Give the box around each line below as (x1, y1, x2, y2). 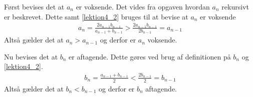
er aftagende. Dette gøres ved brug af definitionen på (69, 51, 231, 61)
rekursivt (221, 1, 249, 11)
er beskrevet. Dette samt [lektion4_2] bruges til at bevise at (4, 11, 188, 21)
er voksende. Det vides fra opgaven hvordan (76, 1, 210, 11)
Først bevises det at (4, 1, 65, 11)
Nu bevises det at (4, 51, 58, 61)
